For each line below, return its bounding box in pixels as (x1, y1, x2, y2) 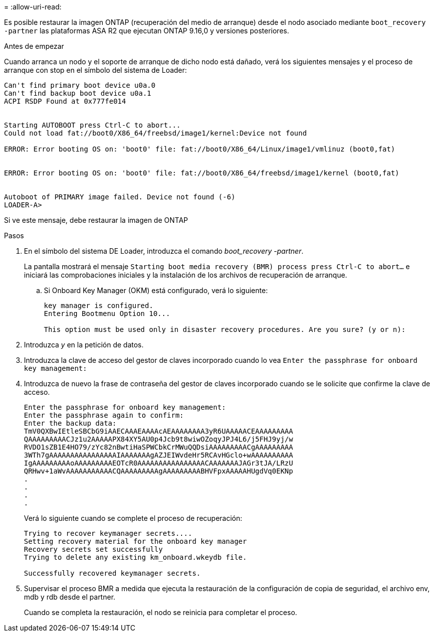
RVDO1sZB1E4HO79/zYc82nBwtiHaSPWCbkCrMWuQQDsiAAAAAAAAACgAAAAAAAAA (24, 443, 293, 451)
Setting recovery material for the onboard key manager (24, 537, 247, 545)
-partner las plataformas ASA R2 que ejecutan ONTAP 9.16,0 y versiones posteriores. (4, 26, 289, 35)
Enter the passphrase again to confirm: (24, 411, 184, 419)
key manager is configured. (44, 302, 154, 310)
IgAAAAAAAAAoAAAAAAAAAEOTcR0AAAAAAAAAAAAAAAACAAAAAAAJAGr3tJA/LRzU (24, 459, 293, 467)
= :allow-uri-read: (4, 2, 62, 11)
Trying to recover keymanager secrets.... (24, 529, 193, 537)
